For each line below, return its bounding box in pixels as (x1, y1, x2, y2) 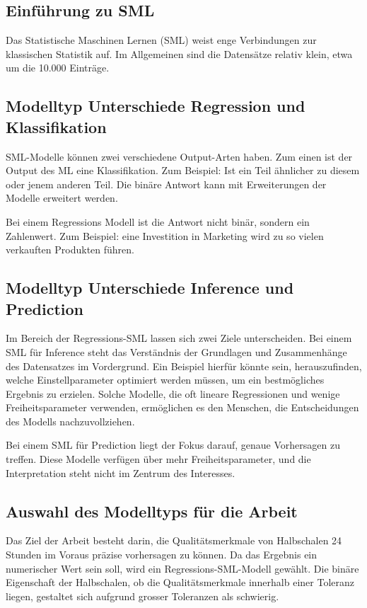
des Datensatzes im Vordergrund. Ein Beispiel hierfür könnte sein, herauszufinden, (6, 358, 362, 373)
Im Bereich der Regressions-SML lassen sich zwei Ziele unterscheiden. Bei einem (6, 331, 352, 345)
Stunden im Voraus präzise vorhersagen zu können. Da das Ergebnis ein (6, 547, 318, 562)
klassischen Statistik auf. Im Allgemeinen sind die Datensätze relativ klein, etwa (6, 46, 353, 61)
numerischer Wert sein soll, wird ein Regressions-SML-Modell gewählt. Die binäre (6, 561, 359, 575)
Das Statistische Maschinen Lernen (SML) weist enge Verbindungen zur (6, 33, 317, 47)
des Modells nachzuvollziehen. (6, 413, 135, 428)
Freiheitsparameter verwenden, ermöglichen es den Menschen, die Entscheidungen (6, 400, 359, 415)
